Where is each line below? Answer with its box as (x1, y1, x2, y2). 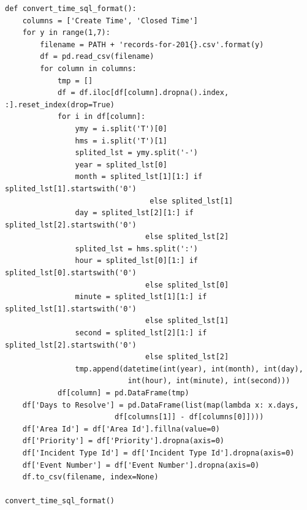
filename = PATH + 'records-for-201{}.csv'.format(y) (40, 40, 264, 49)
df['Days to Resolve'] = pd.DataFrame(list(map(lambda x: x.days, (22, 400, 299, 409)
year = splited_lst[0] (75, 160, 167, 169)
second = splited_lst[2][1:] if (75, 329, 207, 338)
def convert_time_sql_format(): (5, 4, 137, 13)
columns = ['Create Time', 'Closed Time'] (22, 16, 198, 25)
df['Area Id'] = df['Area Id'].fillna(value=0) (22, 424, 220, 433)
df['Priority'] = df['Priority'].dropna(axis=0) (22, 436, 224, 446)
